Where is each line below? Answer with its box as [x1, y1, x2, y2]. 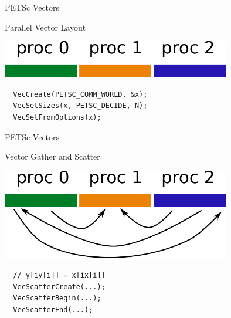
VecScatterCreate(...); [13, 282, 106, 291]
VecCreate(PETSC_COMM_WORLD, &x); [13, 90, 148, 99]
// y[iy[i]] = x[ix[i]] [13, 270, 106, 279]
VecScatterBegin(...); [13, 294, 101, 303]
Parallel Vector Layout [5, 21, 86, 33]
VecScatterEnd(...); [13, 305, 93, 314]
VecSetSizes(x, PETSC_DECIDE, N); [13, 102, 148, 110]
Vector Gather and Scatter [5, 150, 100, 163]
